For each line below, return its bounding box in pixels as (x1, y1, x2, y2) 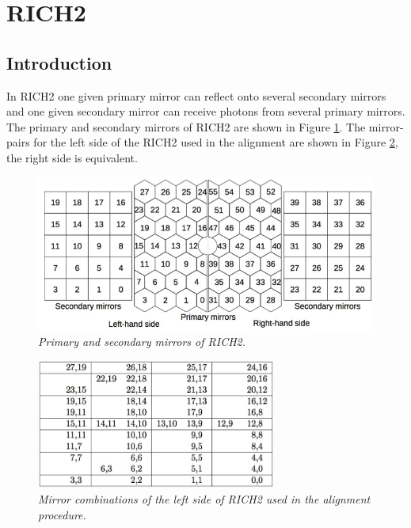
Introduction (6, 50, 112, 74)
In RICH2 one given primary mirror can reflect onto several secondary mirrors (6, 87, 386, 104)
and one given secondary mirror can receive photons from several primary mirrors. (6, 103, 405, 120)
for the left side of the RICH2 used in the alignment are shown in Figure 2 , (33, 134, 398, 150)
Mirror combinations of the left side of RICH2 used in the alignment (38, 491, 371, 507)
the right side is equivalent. (6, 149, 138, 165)
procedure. (38, 506, 86, 522)
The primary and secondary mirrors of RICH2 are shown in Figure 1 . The (6, 118, 366, 135)
